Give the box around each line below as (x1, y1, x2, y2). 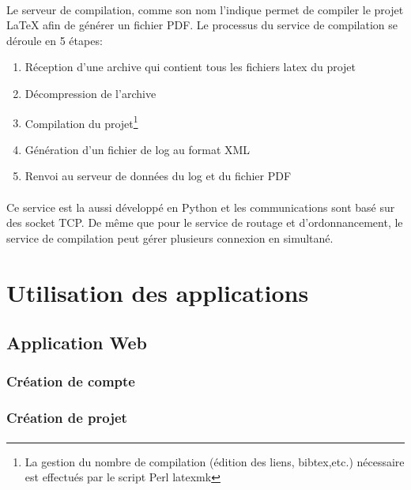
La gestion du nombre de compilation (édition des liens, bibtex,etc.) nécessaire (25, 453, 405, 469)
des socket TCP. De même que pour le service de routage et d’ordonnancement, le (6, 214, 403, 231)
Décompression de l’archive (25, 85, 156, 101)
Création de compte (6, 371, 135, 391)
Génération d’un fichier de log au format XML (25, 141, 251, 157)
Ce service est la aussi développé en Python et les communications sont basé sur (6, 198, 395, 215)
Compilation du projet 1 (25, 112, 138, 131)
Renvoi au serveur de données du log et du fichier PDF (25, 168, 292, 184)
